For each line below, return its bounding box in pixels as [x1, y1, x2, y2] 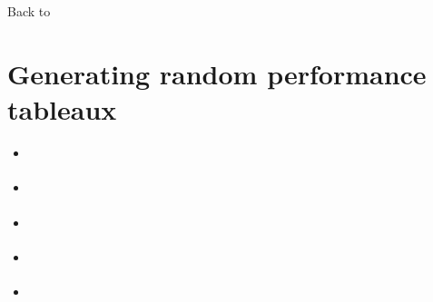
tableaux [7, 90, 117, 127]
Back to [7, 2, 51, 20]
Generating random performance [7, 54, 427, 92]
